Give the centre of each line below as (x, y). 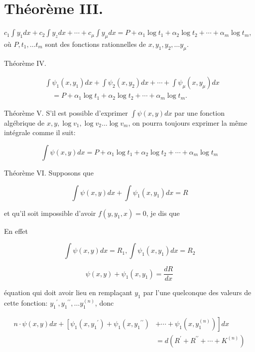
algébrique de (24, 122)
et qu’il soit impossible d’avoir (50, 213)
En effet (16, 231)
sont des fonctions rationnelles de (96, 44)
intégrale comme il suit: (40, 132)
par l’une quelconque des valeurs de (197, 292)
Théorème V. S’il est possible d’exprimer (66, 112)
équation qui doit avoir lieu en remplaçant (68, 292)
